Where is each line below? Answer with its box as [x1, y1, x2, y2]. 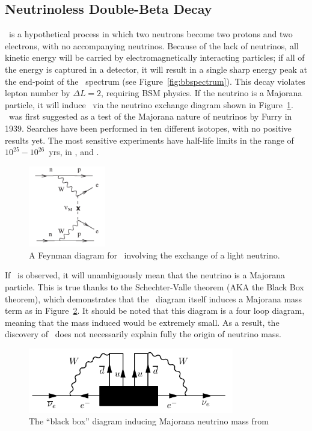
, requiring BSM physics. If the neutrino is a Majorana [101, 87, 302, 99]
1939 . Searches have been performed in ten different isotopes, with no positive [5, 121, 292, 134]
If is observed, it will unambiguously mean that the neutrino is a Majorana [5, 269, 285, 281]
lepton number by [5, 87, 70, 99]
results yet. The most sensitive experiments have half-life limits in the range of [5, 133, 294, 146]
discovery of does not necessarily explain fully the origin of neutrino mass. [5, 328, 281, 340]
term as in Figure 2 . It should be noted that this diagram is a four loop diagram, [5, 304, 305, 317]
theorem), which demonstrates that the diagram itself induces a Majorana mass [5, 292, 302, 305]
